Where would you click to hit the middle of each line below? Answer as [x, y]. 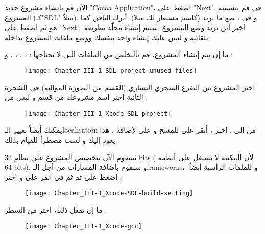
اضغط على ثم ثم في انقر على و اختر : [63, 177]
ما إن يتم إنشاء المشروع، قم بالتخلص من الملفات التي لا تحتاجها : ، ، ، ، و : [119, 54]
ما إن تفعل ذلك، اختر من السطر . [56, 210]
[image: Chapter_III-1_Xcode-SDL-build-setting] [109, 193]
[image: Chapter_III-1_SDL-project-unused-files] [111, 71]
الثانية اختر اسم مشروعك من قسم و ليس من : [76, 97]
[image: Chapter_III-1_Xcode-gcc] [84, 226]
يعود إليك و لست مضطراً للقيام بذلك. [61, 140]
